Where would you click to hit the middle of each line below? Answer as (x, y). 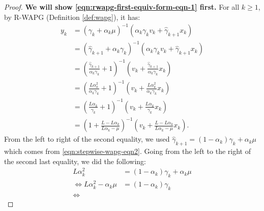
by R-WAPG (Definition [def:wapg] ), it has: (72, 17)
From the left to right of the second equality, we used (87, 139)
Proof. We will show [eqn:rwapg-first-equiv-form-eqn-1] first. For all (122, 7)
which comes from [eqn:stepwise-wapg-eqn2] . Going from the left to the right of (127, 151)
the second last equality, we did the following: (75, 161)
